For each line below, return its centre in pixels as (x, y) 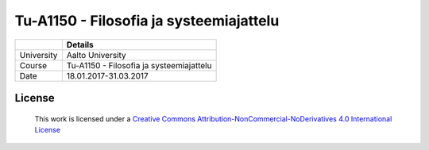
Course (33, 65)
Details (80, 44)
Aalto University (96, 55)
